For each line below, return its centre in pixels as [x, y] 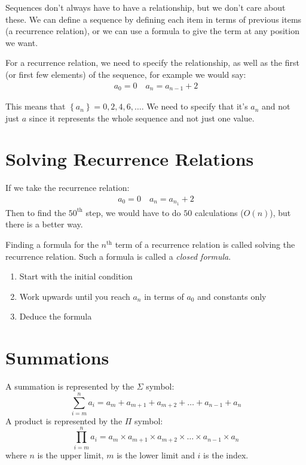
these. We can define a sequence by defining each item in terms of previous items [154, 19]
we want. [22, 42]
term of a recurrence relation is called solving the [205, 244]
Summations [57, 358]
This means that [36, 106]
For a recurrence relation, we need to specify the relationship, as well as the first [152, 63]
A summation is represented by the [70, 386]
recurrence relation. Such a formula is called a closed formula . [118, 256]
